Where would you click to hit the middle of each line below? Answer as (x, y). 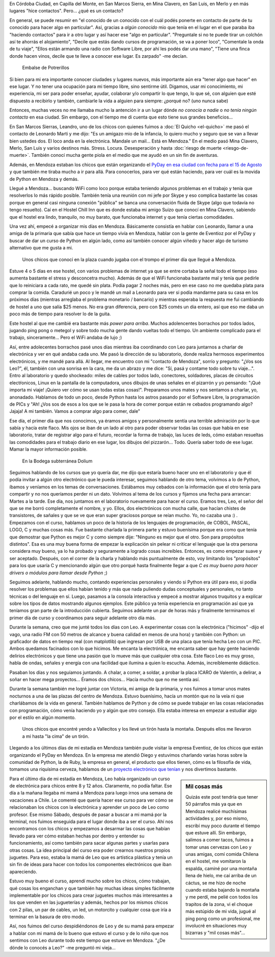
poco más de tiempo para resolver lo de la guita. (60, 314)
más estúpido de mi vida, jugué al (221, 912)
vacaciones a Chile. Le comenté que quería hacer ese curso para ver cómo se (91, 800)
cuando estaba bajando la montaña (223, 890)
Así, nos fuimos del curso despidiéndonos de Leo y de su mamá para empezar (92, 926)
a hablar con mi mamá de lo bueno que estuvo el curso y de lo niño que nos (89, 933)
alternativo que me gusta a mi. (41, 248)
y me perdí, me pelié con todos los (222, 897)
